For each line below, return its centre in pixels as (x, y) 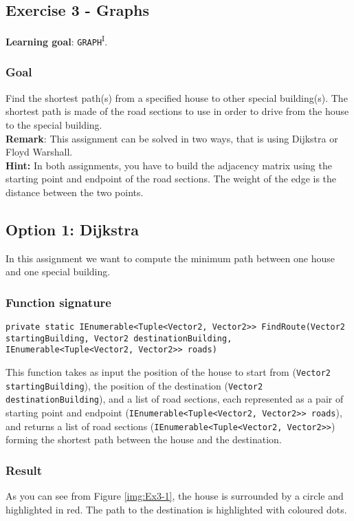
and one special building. (58, 272)
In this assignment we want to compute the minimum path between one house (170, 258)
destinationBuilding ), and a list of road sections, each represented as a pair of (175, 399)
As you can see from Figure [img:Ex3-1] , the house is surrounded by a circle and (175, 496)
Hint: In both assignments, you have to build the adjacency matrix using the (169, 165)
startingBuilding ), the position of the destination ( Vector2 (134, 385)
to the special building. (54, 124)
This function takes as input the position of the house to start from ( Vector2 (168, 372)
